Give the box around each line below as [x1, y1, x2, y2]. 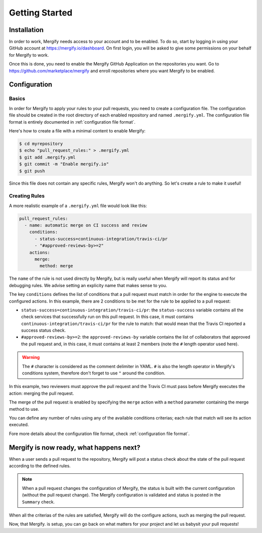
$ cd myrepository [19, 141, 63, 146]
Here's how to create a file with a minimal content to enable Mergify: [9, 128, 146, 133]
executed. [9, 422, 29, 428]
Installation [9, 26, 44, 34]
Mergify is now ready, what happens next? [9, 443, 141, 452]
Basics [9, 95, 25, 102]
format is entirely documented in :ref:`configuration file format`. [9, 119, 136, 125]
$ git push [19, 168, 45, 174]
